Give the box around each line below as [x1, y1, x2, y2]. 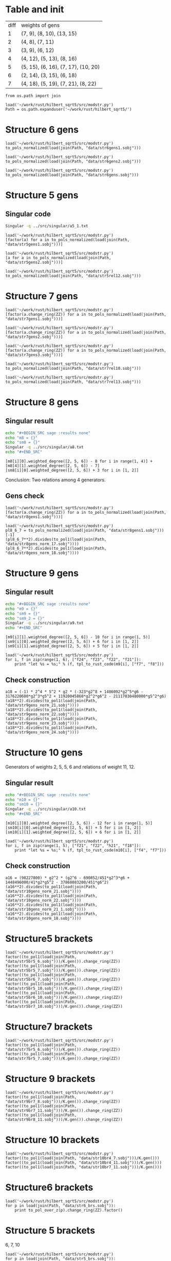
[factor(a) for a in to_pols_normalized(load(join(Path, [5, 237, 130, 242]
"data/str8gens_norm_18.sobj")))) [5, 550, 80, 555]
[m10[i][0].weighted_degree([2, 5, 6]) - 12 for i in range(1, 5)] [5, 821, 153, 826]
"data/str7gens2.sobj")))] [5, 334, 63, 339]
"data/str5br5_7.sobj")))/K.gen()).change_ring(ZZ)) [5, 968, 121, 973]
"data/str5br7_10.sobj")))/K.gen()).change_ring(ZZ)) [5, 1004, 123, 1009]
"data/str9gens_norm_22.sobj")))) [5, 711, 80, 717]
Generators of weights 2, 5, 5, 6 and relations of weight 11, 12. [5, 764, 135, 770]
